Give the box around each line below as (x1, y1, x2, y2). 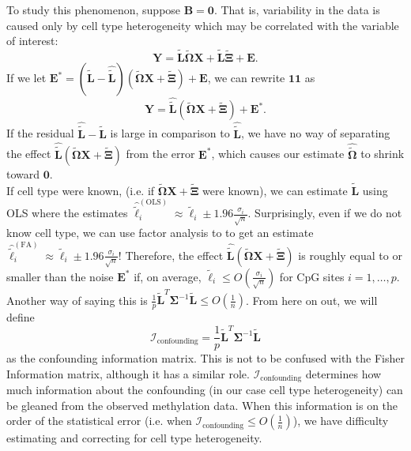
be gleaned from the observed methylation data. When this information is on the (6, 397, 398, 413)
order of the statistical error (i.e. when (6, 412, 192, 429)
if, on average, (134, 268, 202, 284)
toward (6, 165, 40, 182)
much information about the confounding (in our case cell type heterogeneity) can (6, 381, 403, 398)
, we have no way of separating (241, 125, 390, 141)
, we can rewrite (207, 70, 285, 85)
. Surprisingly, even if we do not (247, 205, 402, 221)
